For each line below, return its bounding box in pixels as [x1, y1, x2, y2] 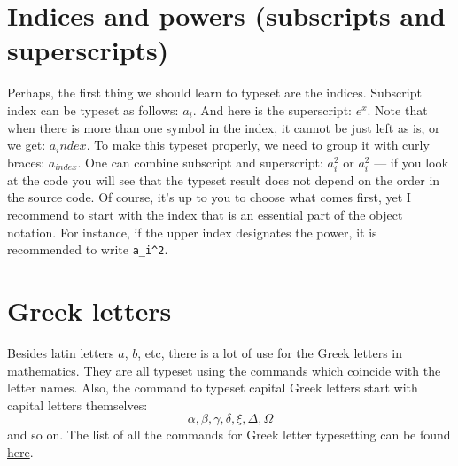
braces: [7, 152, 45, 171]
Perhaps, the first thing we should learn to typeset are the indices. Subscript [7, 83, 422, 102]
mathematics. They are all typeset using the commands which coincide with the [7, 361, 441, 379]
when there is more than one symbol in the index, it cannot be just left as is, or [7, 118, 440, 136]
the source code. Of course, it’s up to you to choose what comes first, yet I [7, 188, 411, 206]
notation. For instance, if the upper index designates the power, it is [7, 222, 377, 241]
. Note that [367, 100, 428, 119]
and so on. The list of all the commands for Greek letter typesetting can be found [7, 425, 451, 444]
